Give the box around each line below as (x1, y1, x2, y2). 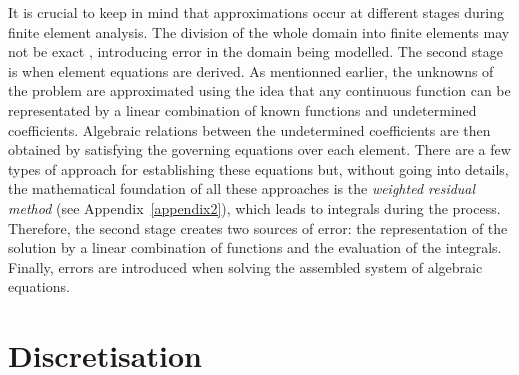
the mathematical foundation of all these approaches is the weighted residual (8, 178, 476, 199)
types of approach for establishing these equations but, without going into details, (8, 158, 509, 179)
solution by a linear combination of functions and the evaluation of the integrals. (8, 237, 502, 258)
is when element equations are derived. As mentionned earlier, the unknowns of (8, 60, 494, 81)
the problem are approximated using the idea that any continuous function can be (8, 80, 511, 101)
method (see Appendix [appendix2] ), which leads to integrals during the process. (8, 197, 501, 218)
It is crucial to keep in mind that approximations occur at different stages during (8, 2, 504, 22)
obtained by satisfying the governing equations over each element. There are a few (8, 139, 511, 160)
